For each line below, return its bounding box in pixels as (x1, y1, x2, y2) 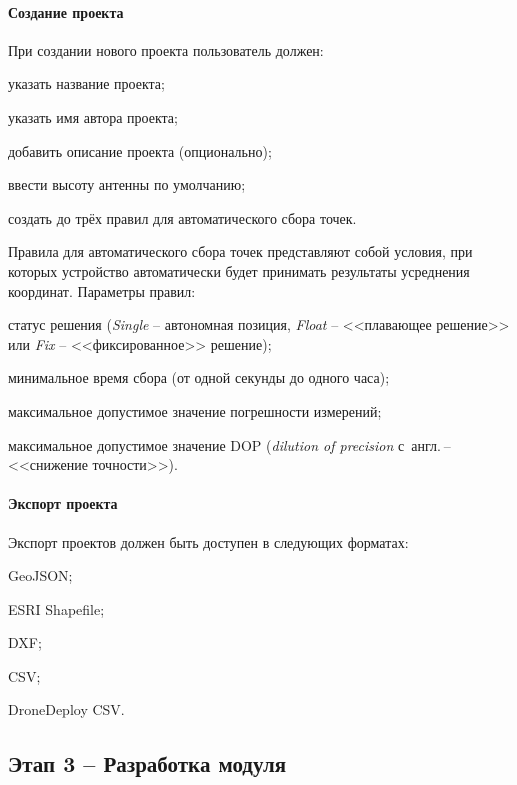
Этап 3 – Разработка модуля (8, 748, 287, 779)
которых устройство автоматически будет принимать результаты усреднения (8, 260, 470, 281)
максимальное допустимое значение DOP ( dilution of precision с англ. (8, 434, 441, 455)
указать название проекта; (8, 73, 165, 94)
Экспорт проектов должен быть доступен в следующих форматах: (8, 531, 409, 552)
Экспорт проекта (8, 493, 118, 514)
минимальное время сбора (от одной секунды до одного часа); (8, 367, 390, 388)
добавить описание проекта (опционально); (8, 140, 272, 161)
